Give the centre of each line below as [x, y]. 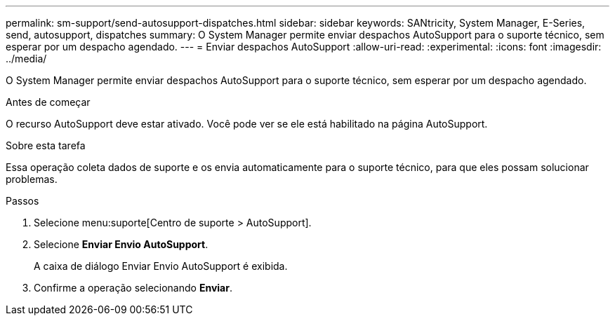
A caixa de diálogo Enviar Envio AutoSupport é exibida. [161, 266]
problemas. [32, 179]
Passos [22, 201]
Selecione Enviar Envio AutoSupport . [121, 244]
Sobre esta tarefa [46, 145]
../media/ [26, 59]
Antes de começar [48, 102]
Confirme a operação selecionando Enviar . [133, 288]
